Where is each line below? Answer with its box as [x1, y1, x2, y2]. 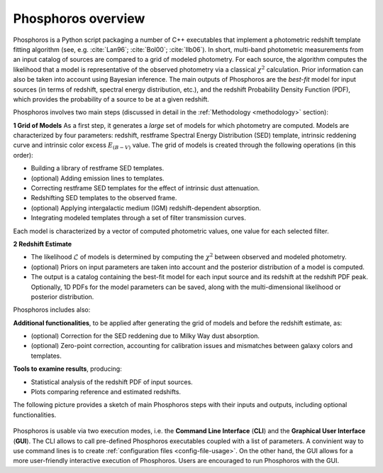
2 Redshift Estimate [13, 239, 72, 248]
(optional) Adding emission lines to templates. [30, 174, 165, 183]
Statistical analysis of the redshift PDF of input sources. [30, 377, 193, 386]
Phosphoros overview [13, 11, 145, 26]
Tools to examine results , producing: [13, 364, 122, 373]
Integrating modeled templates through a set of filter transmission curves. [30, 214, 246, 222]
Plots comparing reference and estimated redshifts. [30, 388, 181, 396]
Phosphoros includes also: [13, 305, 91, 314]
